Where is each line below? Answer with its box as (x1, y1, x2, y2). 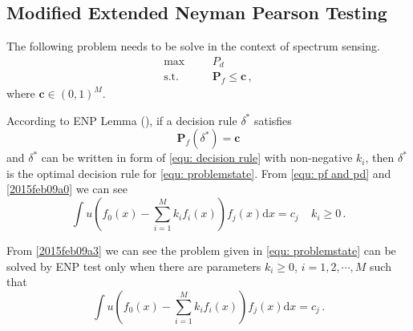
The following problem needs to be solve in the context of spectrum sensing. (6, 38, 380, 54)
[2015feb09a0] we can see (6, 180, 128, 197)
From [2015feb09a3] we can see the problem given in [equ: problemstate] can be (6, 242, 396, 259)
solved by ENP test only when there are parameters (6, 257, 261, 274)
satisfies (253, 111, 292, 128)
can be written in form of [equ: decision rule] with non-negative (41, 149, 353, 166)
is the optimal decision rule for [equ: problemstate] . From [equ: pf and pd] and (6, 164, 391, 181)
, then (365, 149, 395, 166)
